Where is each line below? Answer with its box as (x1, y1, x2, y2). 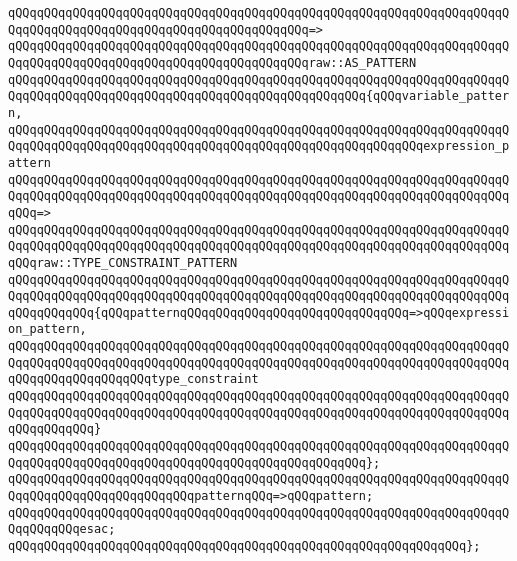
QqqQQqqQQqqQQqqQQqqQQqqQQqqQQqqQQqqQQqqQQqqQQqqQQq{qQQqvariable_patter (8, 89, 510, 104)
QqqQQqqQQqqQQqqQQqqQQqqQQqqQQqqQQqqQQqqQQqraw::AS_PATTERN (8, 55, 417, 70)
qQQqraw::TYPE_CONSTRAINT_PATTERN (8, 255, 238, 270)
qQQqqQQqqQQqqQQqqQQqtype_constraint (8, 372, 259, 387)
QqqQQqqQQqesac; (8, 522, 116, 537)
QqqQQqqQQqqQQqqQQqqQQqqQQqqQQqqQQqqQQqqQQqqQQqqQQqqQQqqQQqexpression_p (8, 139, 510, 154)
